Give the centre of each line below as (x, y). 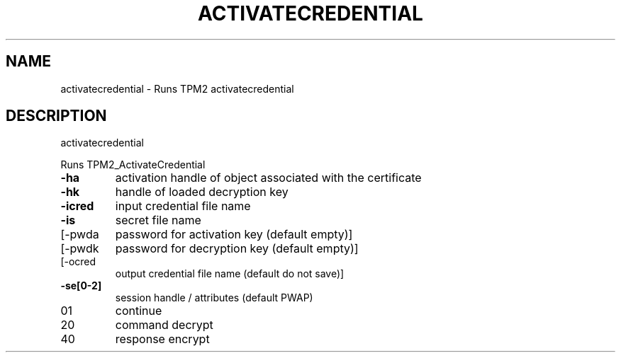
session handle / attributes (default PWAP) (214, 298)
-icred (77, 206)
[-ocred (78, 262)
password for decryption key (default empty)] (237, 249)
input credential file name (183, 206)
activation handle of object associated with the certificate (268, 178)
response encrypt (162, 339)
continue (139, 311)
